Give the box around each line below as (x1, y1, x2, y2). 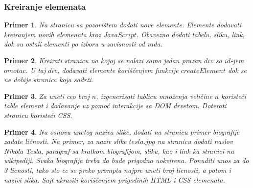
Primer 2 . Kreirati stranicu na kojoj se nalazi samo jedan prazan (4, 55, 202, 65)
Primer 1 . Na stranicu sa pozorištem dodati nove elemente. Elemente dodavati (4, 20, 242, 30)
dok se (228, 65, 247, 75)
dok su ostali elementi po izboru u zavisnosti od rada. (4, 39, 162, 49)
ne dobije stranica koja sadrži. (4, 74, 94, 85)
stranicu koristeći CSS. (4, 110, 72, 120)
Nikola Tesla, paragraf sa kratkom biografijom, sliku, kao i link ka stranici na (4, 145, 234, 156)
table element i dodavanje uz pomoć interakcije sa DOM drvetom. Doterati (4, 100, 227, 111)
